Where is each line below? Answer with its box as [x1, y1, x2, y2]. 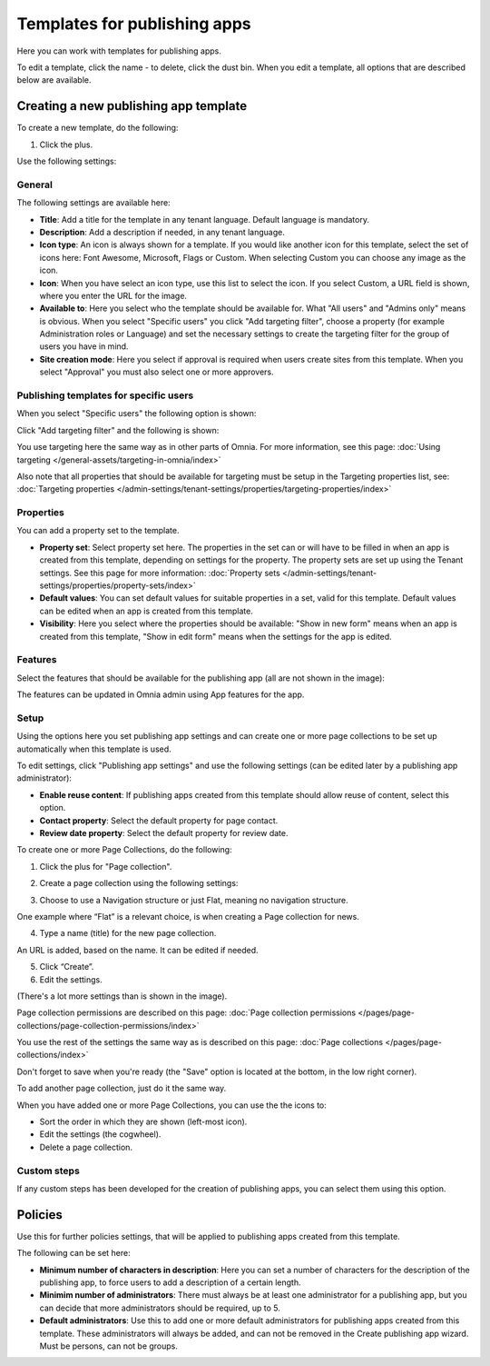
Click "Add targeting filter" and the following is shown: [16, 424, 220, 435]
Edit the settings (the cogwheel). [39, 1129, 162, 1140]
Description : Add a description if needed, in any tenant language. [39, 226, 285, 237]
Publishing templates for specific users [16, 389, 194, 402]
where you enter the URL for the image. [39, 290, 188, 301]
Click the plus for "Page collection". [39, 861, 172, 872]
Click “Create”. [39, 962, 94, 972]
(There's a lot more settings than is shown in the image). [16, 991, 228, 1002]
